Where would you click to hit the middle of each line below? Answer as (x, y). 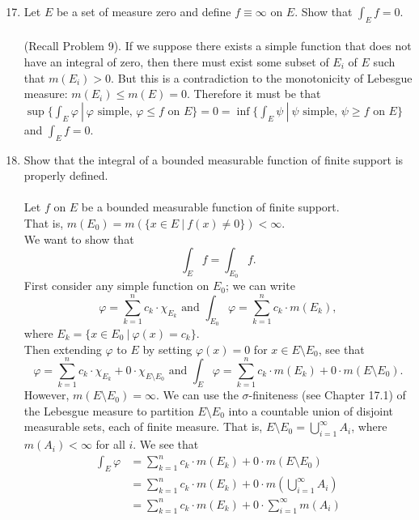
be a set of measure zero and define (144, 11)
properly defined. (66, 175)
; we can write (260, 286)
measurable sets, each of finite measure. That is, (143, 426)
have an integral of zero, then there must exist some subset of (176, 61)
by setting (167, 349)
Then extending (63, 349)
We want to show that (79, 239)
